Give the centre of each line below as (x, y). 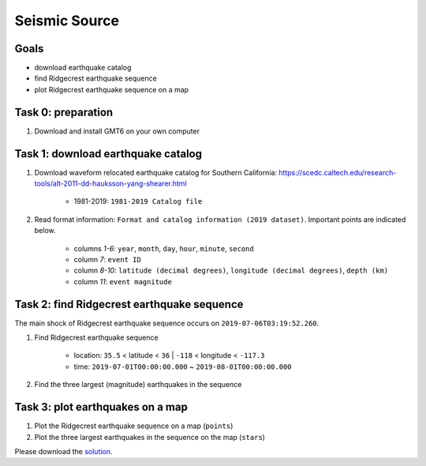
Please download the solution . (64, 451)
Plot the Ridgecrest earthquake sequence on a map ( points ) (134, 426)
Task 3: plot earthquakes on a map (101, 407)
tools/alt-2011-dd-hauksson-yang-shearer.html (110, 184)
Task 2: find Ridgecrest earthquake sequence (129, 304)
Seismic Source (67, 21)
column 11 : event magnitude (123, 281)
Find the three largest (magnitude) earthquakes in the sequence (138, 385)
